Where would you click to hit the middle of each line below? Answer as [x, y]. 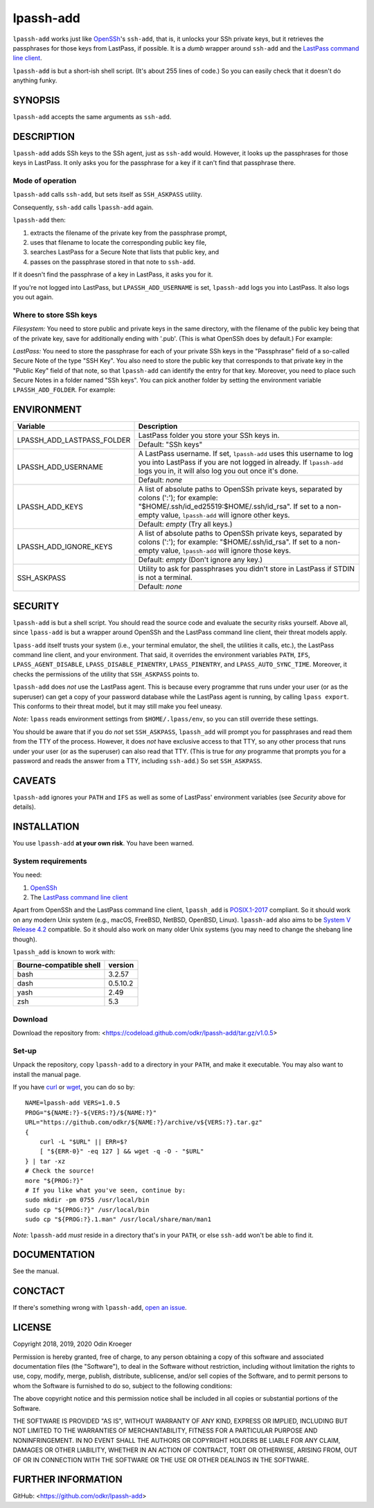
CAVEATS [34, 781]
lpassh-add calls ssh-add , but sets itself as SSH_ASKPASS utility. [107, 195]
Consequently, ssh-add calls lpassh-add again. [83, 207]
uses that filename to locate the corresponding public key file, [118, 243]
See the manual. [36, 1271]
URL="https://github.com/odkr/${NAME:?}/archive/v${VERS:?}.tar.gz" [144, 1122]
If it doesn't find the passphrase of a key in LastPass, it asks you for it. [113, 274]
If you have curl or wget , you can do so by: [74, 1087]
